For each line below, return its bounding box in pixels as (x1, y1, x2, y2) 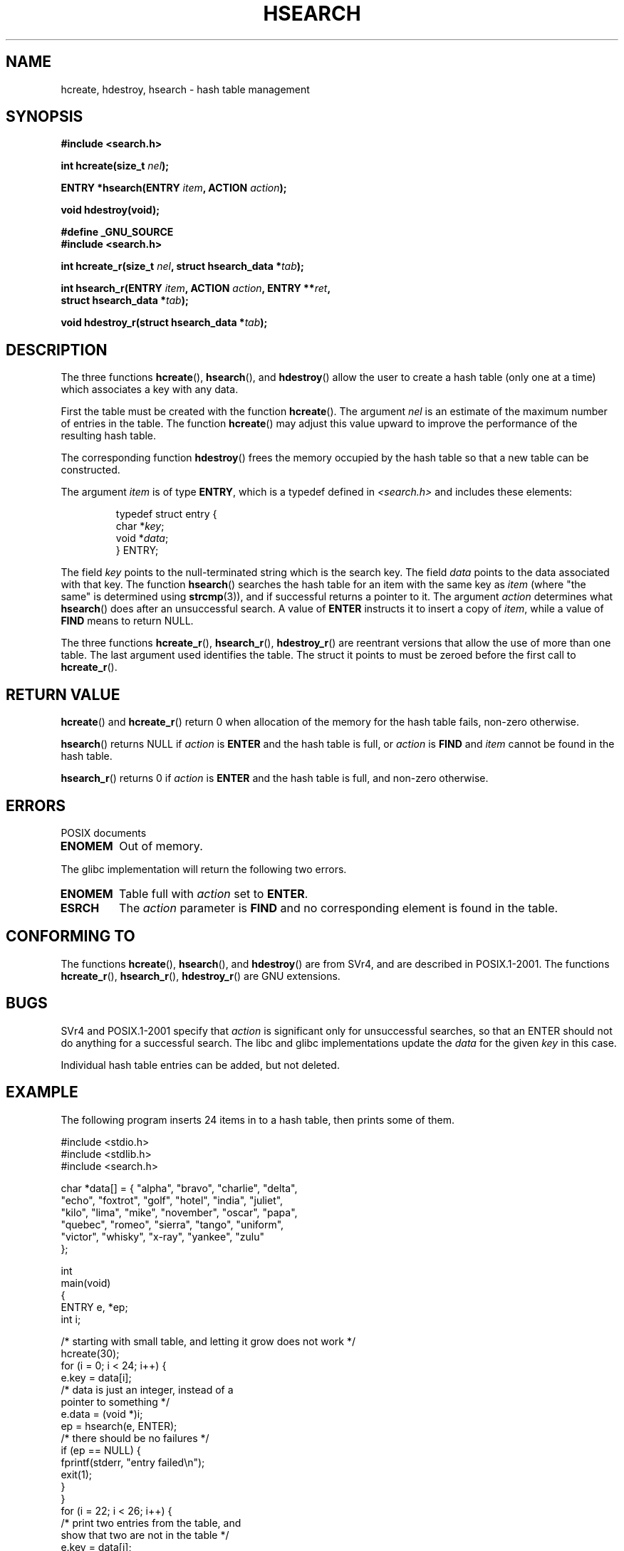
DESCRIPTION (6, 340, 108, 359)
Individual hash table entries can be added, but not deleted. (61, 1058, 340, 1071)
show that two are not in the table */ (61, 1528, 229, 1541)
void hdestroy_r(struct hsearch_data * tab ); (61, 316, 268, 329)
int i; (61, 1312, 81, 1325)
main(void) (61, 1276, 111, 1289)
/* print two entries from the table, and (61, 1516, 241, 1529)
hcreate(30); (61, 1347, 120, 1359)
